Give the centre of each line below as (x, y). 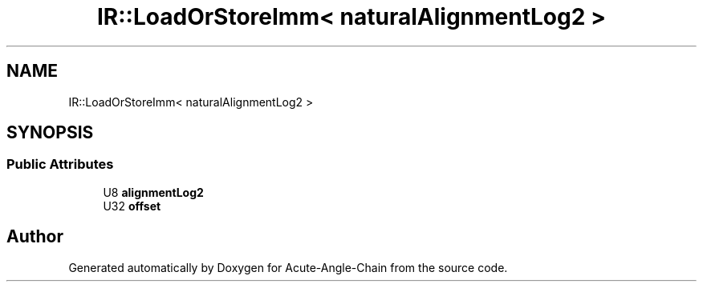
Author (35, 237)
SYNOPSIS (50, 133)
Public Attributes (60, 164)
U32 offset (132, 206)
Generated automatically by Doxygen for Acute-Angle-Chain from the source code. (288, 267)
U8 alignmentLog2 (153, 192)
